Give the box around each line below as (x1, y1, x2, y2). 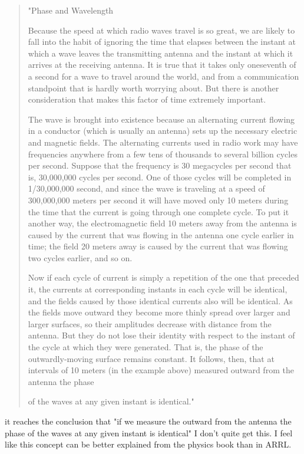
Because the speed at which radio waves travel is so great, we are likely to (28, 24, 295, 36)
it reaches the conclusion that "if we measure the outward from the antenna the (5, 415, 292, 427)
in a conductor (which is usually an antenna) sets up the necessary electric (28, 124, 298, 137)
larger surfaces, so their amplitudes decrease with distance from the (28, 317, 272, 330)
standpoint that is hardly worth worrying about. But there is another (28, 81, 279, 94)
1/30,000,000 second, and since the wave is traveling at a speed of (28, 182, 265, 195)
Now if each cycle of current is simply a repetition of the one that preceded (28, 271, 299, 284)
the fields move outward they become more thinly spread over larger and (28, 306, 290, 318)
